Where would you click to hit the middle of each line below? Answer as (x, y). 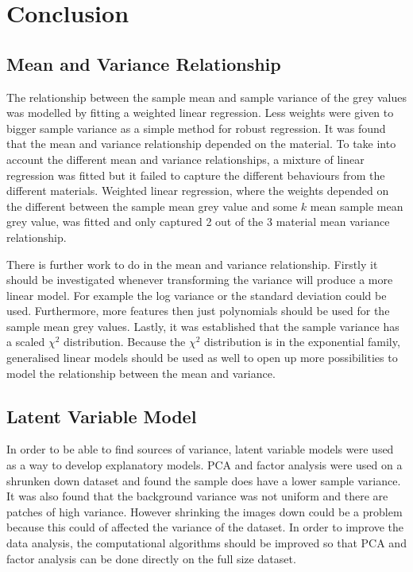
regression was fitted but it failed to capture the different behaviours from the (196, 175)
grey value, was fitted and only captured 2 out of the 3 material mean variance (198, 222)
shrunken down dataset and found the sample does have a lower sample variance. (204, 480)
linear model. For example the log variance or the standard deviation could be (197, 295)
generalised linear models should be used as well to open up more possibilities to (202, 358)
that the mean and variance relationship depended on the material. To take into (201, 144)
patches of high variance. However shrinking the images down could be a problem (205, 511)
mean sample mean (357, 206)
